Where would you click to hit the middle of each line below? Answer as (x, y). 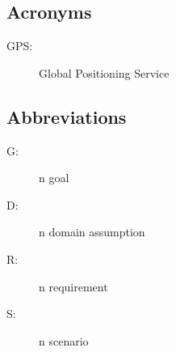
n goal (54, 178)
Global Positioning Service (104, 72)
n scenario (64, 340)
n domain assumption (92, 232)
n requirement (73, 286)
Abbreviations (67, 116)
